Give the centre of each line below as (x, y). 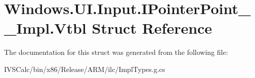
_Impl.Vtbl (45, 28)
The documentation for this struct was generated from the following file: (116, 52)
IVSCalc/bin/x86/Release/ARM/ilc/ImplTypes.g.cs (85, 69)
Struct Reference (152, 28)
